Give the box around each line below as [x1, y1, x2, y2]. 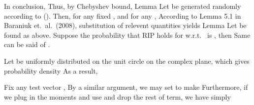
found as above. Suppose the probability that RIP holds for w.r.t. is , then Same [4, 29, 251, 40]
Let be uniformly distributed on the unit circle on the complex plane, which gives [4, 55, 250, 66]
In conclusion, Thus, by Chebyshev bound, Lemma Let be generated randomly [4, 1, 241, 11]
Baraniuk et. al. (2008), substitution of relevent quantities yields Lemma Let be [4, 20, 247, 30]
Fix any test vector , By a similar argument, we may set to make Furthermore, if [4, 82, 248, 92]
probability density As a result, [4, 65, 98, 76]
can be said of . [4, 39, 50, 50]
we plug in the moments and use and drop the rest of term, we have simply [4, 91, 231, 102]
